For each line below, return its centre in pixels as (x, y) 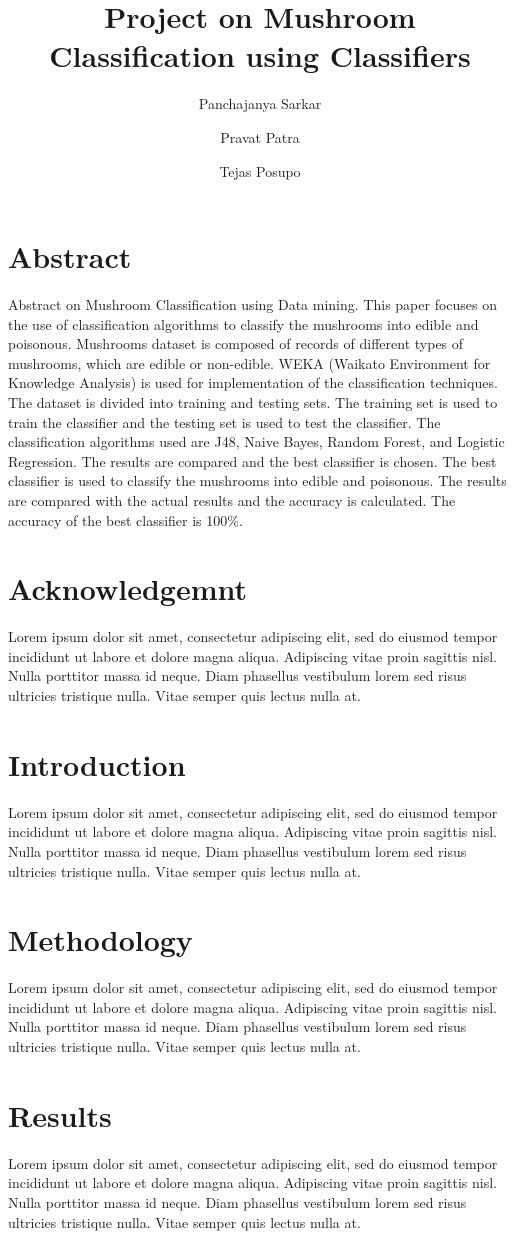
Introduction (97, 763)
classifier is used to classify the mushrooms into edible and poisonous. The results (257, 480)
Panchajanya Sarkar (260, 103)
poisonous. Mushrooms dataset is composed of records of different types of (236, 343)
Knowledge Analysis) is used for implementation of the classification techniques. (253, 382)
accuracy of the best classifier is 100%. (125, 519)
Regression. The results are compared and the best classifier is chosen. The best (252, 460)
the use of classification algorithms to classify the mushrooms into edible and (243, 323)
